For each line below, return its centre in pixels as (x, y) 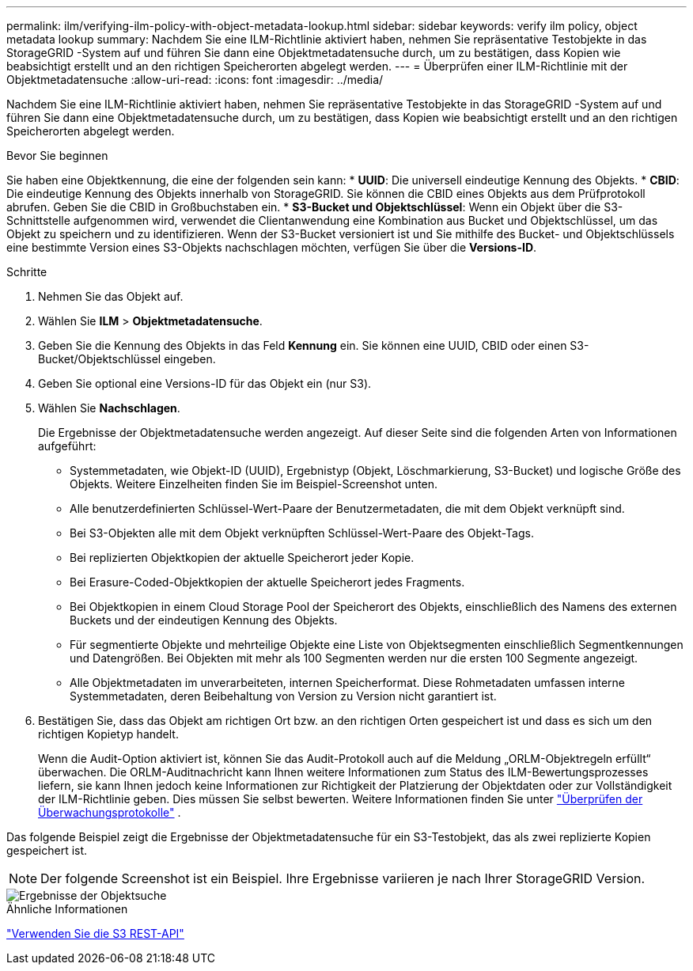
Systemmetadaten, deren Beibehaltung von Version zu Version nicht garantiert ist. (283, 696)
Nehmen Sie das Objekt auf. (111, 296)
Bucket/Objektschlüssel (100, 359)
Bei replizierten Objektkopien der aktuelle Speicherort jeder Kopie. (242, 558)
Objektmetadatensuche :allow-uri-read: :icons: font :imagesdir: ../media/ (195, 80)
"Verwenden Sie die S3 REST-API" (95, 933)
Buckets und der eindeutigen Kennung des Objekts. (204, 620)
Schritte (27, 272)
